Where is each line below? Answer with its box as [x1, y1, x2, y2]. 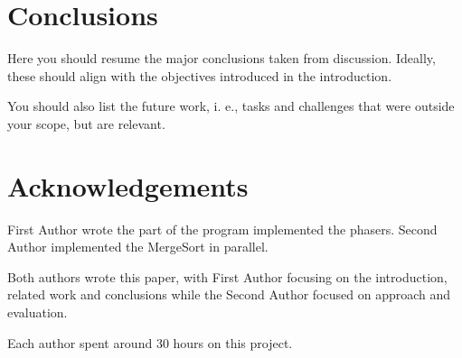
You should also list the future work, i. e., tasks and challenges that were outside [7, 96, 455, 115]
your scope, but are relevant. [7, 114, 165, 133]
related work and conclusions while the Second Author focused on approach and [7, 285, 451, 304]
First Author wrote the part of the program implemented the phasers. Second [7, 219, 438, 238]
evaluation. [7, 303, 68, 321]
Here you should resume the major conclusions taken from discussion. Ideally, [7, 49, 436, 68]
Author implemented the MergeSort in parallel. [7, 237, 269, 256]
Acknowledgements [7, 167, 249, 204]
